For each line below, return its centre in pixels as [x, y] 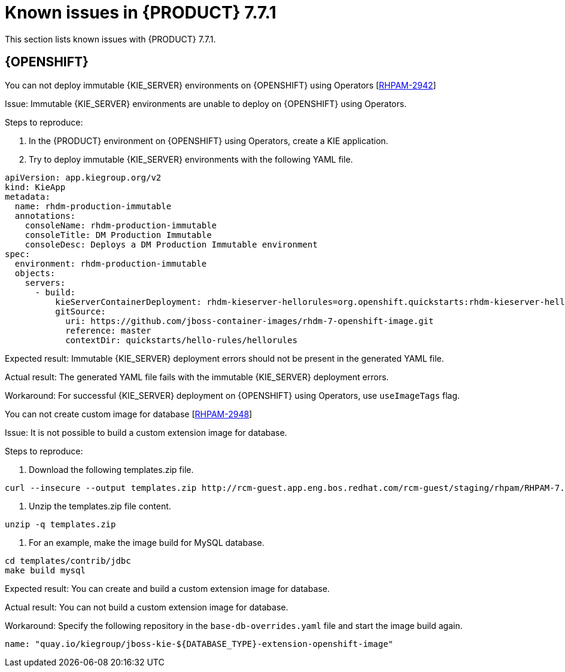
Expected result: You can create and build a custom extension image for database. [167, 588]
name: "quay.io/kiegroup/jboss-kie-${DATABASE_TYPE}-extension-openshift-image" [199, 644]
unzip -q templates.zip [60, 524]
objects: [35, 273]
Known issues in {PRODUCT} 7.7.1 [141, 13]
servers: [45, 282]
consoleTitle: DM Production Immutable [118, 235]
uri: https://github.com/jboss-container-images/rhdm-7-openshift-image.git [250, 321]
